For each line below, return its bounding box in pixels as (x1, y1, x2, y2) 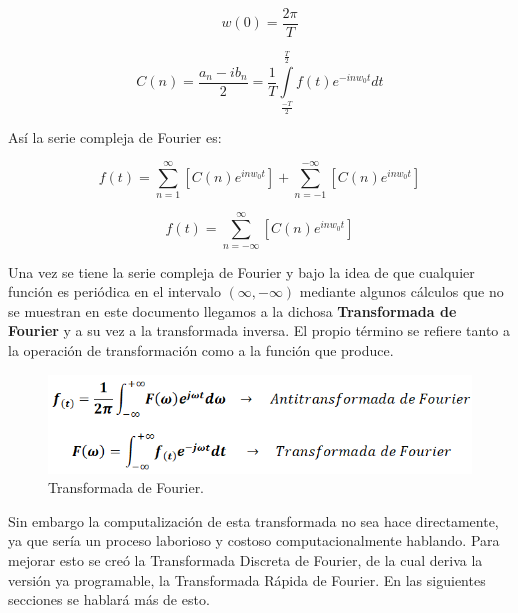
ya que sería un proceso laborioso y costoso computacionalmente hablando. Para (8, 530, 500, 551)
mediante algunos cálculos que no (299, 281, 504, 302)
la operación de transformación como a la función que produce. (8, 339, 394, 360)
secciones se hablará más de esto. (8, 589, 210, 610)
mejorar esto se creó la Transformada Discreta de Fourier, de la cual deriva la (8, 549, 483, 570)
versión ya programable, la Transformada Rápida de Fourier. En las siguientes (8, 569, 486, 590)
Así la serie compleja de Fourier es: (8, 126, 222, 147)
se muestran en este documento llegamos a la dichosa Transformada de (8, 300, 457, 321)
